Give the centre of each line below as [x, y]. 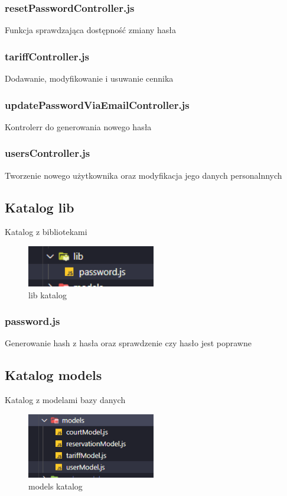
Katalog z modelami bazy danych [65, 400]
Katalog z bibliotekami [46, 232]
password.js [32, 321]
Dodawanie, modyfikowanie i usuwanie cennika [89, 78]
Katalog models [53, 375]
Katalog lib [40, 207]
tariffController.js [47, 56]
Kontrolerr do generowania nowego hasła [78, 126]
